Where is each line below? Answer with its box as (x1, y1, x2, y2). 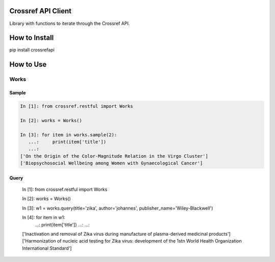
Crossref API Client (9, 7, 72, 15)
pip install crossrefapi (9, 47, 54, 53)
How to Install (9, 34, 54, 42)
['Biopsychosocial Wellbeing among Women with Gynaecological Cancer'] (20, 160, 203, 166)
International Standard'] (22, 245, 72, 251)
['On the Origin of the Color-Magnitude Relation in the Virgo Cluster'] (20, 153, 208, 159)
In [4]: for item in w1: (22, 214, 66, 221)
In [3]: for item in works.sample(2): (20, 132, 117, 137)
